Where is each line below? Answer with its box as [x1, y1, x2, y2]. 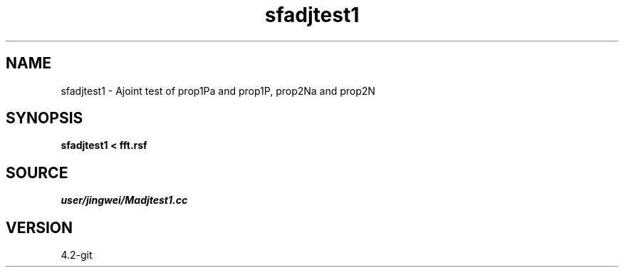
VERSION [6, 218, 73, 237]
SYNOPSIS [6, 109, 83, 128]
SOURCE [6, 163, 68, 182]
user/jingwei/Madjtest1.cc [61, 194, 188, 207]
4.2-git [61, 249, 93, 262]
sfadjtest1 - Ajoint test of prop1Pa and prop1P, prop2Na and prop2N [61, 84, 375, 97]
